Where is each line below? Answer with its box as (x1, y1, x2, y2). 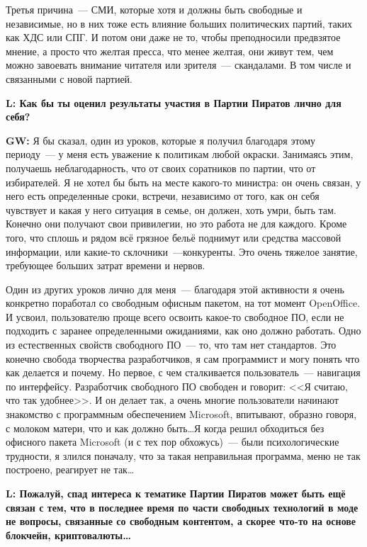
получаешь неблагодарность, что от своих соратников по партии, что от (6, 160, 316, 175)
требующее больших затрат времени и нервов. (6, 258, 205, 273)
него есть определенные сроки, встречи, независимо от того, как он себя (6, 188, 320, 203)
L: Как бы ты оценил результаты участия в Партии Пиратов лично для (6, 95, 341, 110)
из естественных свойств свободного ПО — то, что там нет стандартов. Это (6, 337, 337, 352)
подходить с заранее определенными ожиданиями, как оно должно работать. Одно (6, 323, 361, 338)
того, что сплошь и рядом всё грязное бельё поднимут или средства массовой (6, 230, 341, 244)
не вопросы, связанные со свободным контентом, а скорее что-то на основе (6, 514, 356, 529)
